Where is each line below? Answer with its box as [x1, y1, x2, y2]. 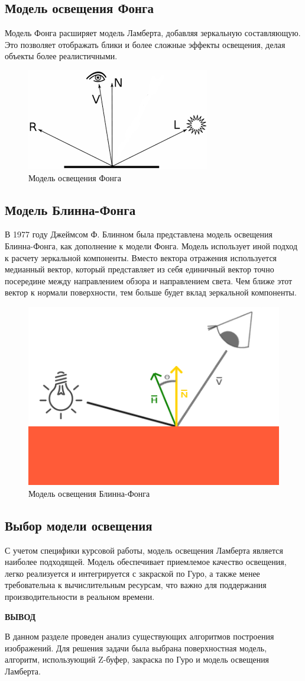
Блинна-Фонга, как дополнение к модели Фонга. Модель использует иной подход [5, 239, 298, 252]
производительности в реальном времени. [5, 590, 155, 603]
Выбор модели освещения [5, 516, 152, 534]
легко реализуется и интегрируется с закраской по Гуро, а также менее [5, 567, 260, 579]
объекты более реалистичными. [5, 50, 118, 62]
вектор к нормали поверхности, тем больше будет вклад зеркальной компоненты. [5, 286, 297, 298]
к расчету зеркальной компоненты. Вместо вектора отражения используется [5, 251, 277, 264]
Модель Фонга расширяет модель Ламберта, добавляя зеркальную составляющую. [5, 27, 301, 39]
